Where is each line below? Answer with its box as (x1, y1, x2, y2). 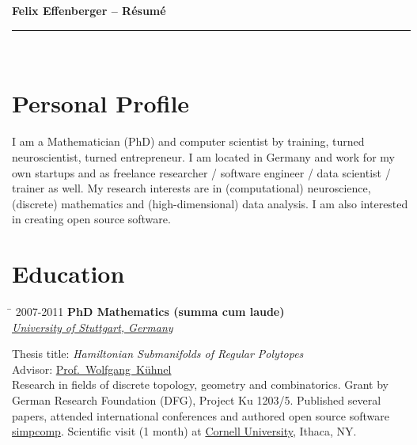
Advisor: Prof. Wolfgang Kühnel (12, 360, 172, 377)
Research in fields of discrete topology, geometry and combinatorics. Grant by (12, 376, 389, 393)
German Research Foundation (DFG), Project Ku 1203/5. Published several (12, 391, 381, 408)
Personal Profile (12, 87, 190, 120)
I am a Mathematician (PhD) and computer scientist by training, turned (12, 133, 365, 150)
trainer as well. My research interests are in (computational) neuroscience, (12, 180, 371, 196)
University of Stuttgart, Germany (12, 318, 173, 335)
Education (12, 257, 125, 290)
